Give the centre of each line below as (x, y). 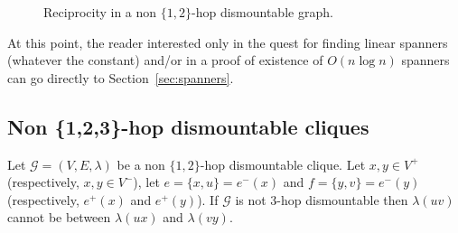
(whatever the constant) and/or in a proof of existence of (165, 60)
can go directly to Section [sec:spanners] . (121, 77)
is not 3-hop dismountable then (322, 199)
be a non (141, 164)
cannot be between (59, 217)
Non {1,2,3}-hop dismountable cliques (188, 126)
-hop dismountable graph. (262, 12)
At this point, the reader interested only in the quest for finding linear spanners (228, 42)
